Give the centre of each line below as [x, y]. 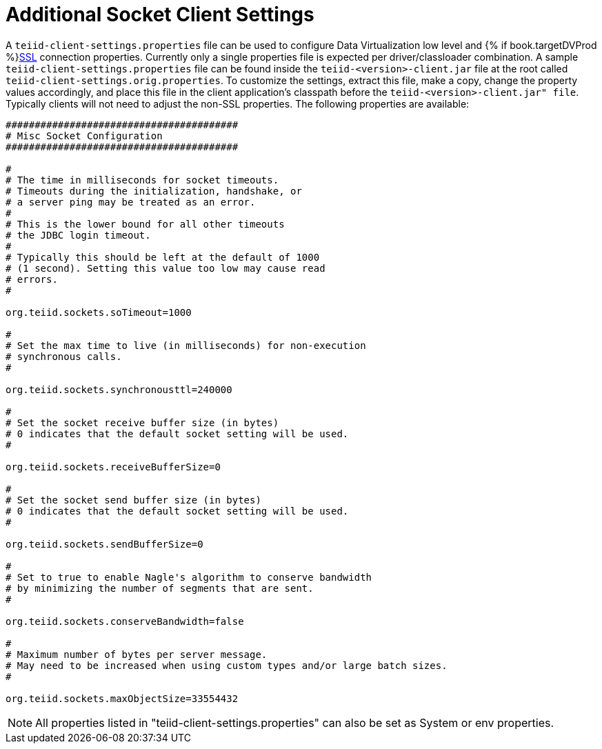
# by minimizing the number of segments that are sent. [160, 588]
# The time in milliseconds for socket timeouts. [142, 180]
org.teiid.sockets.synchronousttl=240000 [119, 389]
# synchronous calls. [64, 356]
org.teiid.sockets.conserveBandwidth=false [125, 621]
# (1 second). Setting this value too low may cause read [165, 268]
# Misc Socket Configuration [84, 136]
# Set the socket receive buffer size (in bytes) [142, 422]
